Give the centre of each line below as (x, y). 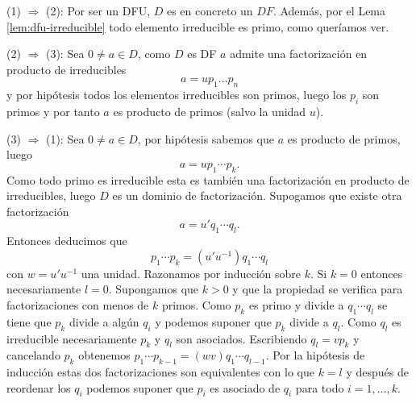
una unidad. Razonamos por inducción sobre (191, 273)
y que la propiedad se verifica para (318, 289)
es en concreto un (210, 10)
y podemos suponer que (213, 321)
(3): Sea (65, 54)
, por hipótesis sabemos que (206, 138)
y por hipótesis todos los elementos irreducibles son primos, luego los (177, 95)
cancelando (33, 355)
